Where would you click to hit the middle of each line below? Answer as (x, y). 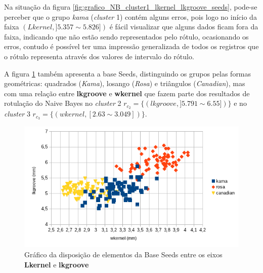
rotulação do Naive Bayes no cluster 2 (63, 103)
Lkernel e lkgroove (57, 264)
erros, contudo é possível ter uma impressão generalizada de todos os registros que (131, 46)
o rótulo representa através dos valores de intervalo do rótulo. (99, 56)
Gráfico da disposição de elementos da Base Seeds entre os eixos (123, 254)
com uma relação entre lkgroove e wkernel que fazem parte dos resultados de (127, 93)
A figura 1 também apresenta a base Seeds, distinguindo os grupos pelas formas (128, 73)
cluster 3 (17, 114)
